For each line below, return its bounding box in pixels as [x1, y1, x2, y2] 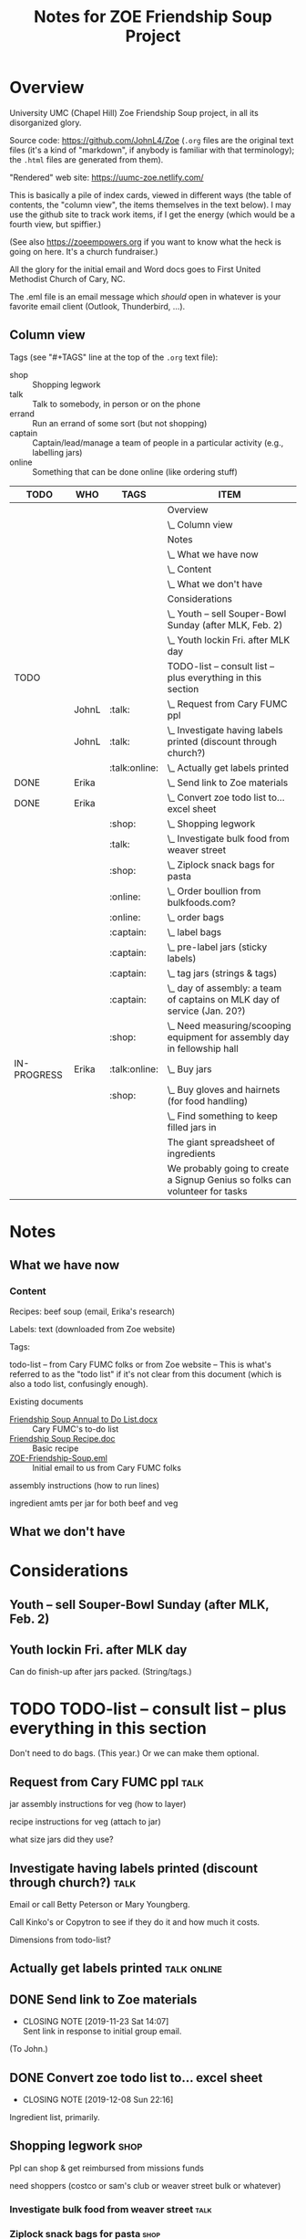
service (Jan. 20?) [167, 1004, 246, 1017]
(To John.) [9, 2044, 48, 2055]
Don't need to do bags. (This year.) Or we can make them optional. [9, 1748, 260, 1759]
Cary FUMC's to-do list [32, 1423, 119, 1435]
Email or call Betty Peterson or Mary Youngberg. [9, 1898, 190, 1909]
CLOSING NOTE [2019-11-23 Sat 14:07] [22, 2016, 169, 2027]
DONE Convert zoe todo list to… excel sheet [9, 2070, 263, 2086]
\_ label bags [167, 925, 221, 938]
